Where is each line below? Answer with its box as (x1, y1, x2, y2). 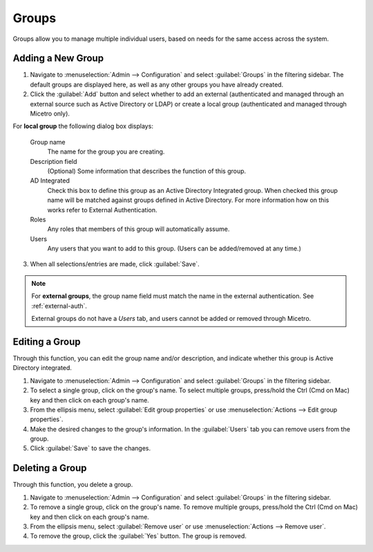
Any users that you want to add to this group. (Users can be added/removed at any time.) (47, 244, 302, 252)
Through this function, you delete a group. (12, 481, 133, 489)
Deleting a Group (12, 462, 87, 474)
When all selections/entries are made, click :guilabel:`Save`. (30, 260, 200, 268)
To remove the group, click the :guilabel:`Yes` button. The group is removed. (30, 532, 247, 540)
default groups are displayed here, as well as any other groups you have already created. (30, 80, 284, 89)
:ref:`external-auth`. (31, 302, 88, 310)
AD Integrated (30, 176, 70, 185)
